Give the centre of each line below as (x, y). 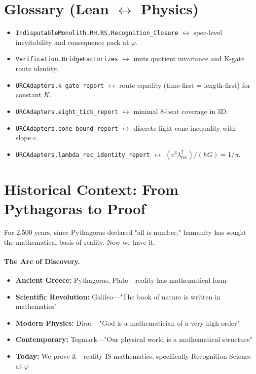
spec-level (208, 32)
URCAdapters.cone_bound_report (67, 129)
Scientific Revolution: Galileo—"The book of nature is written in (118, 296)
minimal (146, 111)
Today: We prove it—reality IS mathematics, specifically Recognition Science (133, 356)
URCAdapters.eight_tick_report (67, 112)
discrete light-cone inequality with (185, 128)
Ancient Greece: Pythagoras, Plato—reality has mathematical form (121, 280)
